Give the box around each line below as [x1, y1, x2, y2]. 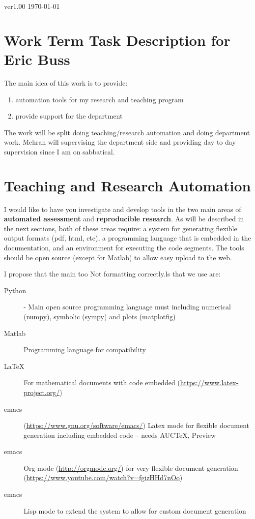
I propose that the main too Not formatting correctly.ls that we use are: [4, 269, 221, 279]
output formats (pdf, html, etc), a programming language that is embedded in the [4, 233, 251, 243]
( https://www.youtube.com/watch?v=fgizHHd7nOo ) [24, 472, 183, 483]
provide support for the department [15, 111, 123, 121]
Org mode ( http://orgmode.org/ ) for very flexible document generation [24, 462, 238, 473]
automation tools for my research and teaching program [15, 94, 184, 104]
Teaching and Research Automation [4, 175, 251, 195]
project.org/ [24, 387, 60, 397]
